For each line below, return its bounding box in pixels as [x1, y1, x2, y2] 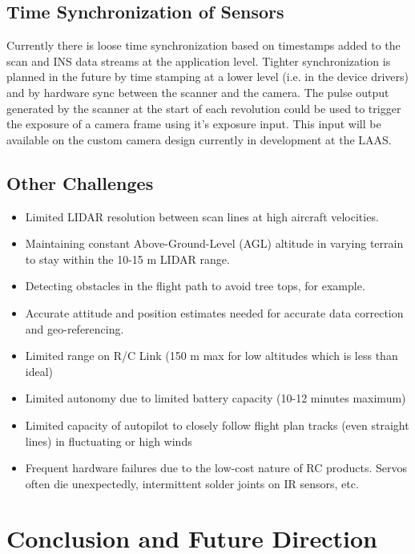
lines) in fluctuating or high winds [25, 432, 192, 449]
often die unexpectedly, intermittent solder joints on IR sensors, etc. [25, 475, 359, 491]
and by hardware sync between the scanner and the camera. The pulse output [6, 83, 389, 100]
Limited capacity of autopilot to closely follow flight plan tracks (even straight [25, 416, 409, 433]
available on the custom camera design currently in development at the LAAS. [6, 131, 392, 148]
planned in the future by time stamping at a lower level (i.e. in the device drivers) [6, 68, 409, 85]
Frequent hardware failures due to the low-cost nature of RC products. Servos [25, 459, 407, 476]
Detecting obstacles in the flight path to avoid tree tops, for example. [25, 277, 365, 294]
